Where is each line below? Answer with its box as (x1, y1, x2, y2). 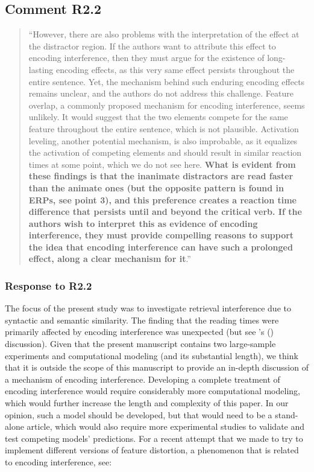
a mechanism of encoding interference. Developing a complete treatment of (5, 372, 280, 385)
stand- (275, 408, 298, 421)
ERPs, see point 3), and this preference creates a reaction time (28, 193, 297, 206)
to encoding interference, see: (5, 456, 112, 468)
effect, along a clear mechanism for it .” (28, 252, 191, 265)
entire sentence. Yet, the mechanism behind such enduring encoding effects (28, 75, 305, 88)
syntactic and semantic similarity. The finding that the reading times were (5, 313, 279, 326)
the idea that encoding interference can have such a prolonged (28, 240, 293, 253)
